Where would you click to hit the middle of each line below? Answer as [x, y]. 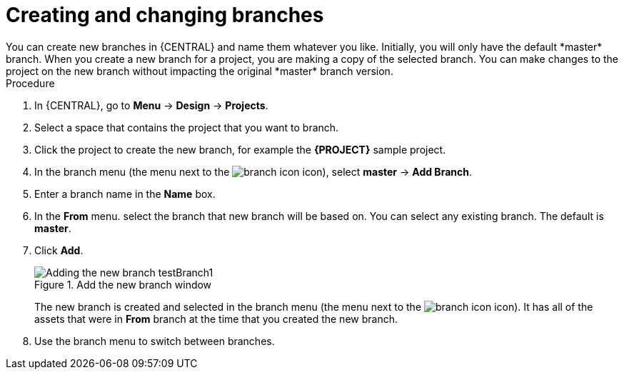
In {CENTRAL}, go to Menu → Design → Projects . [151, 105]
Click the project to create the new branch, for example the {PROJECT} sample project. [240, 149]
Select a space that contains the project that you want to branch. [187, 127]
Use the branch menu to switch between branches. [155, 341]
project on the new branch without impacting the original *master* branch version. [200, 71]
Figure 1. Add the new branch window [123, 284]
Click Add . [59, 250]
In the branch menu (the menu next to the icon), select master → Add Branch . [253, 171]
